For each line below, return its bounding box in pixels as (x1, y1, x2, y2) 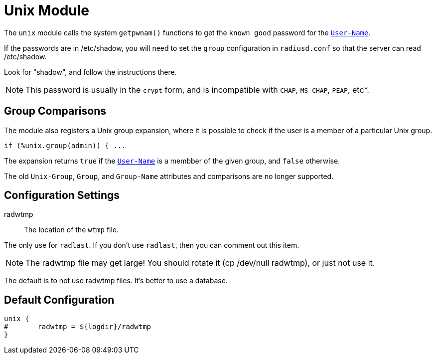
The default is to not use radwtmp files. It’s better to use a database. (4, 276, 228, 285)
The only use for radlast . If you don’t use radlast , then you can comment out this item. (4, 241, 299, 250)
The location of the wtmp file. (24, 225, 119, 234)
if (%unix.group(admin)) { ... (4, 141, 126, 150)
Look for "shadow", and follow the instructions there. (4, 67, 177, 76)
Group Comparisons (4, 105, 106, 118)
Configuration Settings (4, 189, 120, 202)
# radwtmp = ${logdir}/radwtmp (4, 323, 151, 331)
